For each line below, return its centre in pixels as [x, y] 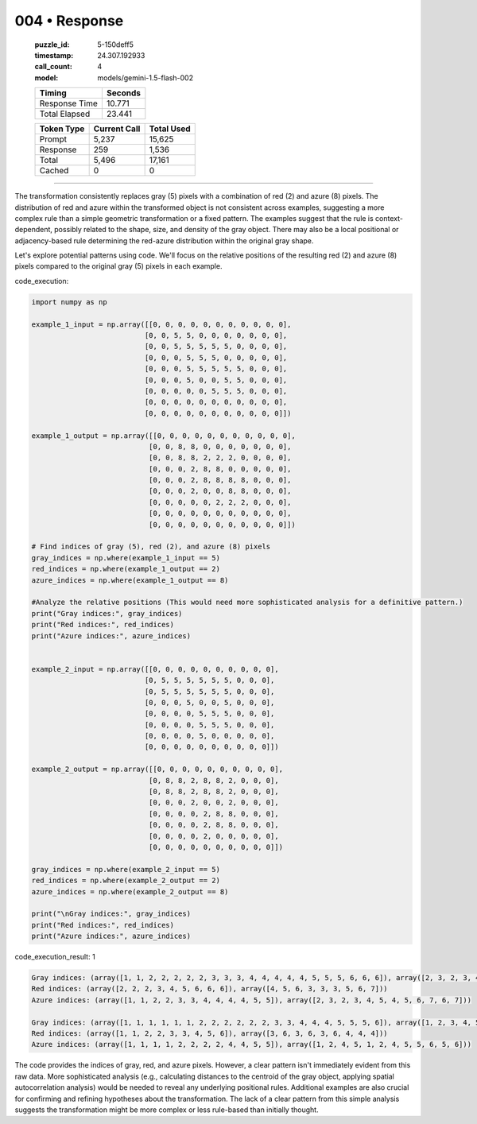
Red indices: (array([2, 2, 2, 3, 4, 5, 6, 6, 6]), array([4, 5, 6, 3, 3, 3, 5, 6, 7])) [210, 989]
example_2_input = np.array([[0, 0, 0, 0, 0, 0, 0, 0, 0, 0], [155, 669]
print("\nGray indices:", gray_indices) [111, 914]
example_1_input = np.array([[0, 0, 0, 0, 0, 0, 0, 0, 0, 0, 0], [161, 324]
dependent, [34, 230]
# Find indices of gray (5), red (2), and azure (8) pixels [151, 547]
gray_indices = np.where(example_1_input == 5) [126, 558]
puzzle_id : [52, 45]
